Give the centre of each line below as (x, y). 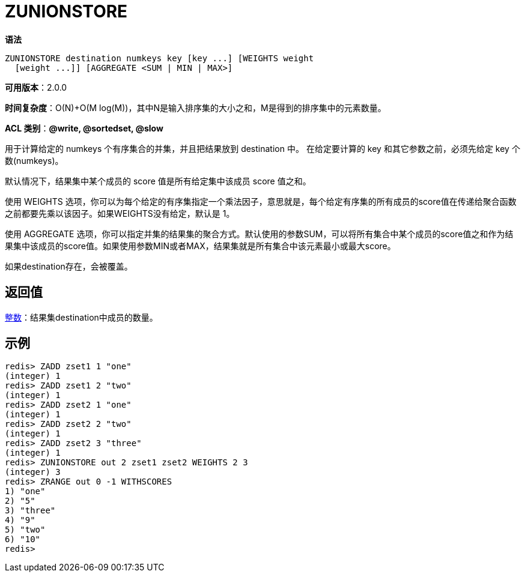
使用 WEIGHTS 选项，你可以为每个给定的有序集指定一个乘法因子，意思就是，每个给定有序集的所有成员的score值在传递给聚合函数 (261, 201)
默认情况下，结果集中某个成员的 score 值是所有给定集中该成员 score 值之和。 (158, 181)
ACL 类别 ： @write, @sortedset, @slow (84, 128)
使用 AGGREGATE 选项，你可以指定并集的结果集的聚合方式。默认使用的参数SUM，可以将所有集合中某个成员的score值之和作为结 (259, 234)
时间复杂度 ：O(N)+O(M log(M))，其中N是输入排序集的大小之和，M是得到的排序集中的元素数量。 (196, 107)
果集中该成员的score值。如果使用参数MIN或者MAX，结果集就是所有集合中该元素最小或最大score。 (200, 246)
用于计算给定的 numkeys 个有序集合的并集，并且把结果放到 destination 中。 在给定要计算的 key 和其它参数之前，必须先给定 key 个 (262, 148)
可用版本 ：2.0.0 (36, 87)
